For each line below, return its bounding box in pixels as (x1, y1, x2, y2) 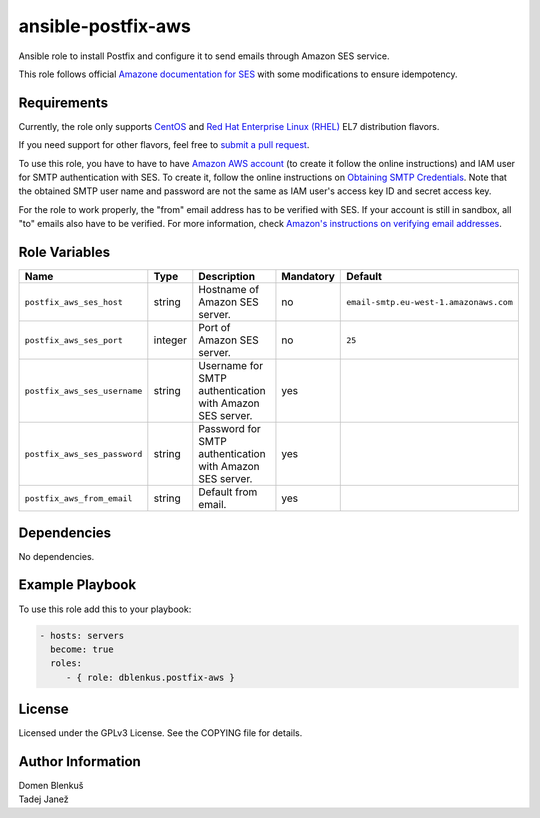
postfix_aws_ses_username (24, 385, 143, 396)
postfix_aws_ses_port (24, 335, 124, 345)
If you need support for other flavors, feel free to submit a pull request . (18, 139, 310, 151)
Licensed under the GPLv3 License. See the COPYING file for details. (18, 727, 303, 739)
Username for (198, 359, 264, 373)
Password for (198, 422, 262, 436)
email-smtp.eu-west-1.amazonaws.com (346, 296, 514, 307)
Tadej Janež (18, 793, 69, 805)
